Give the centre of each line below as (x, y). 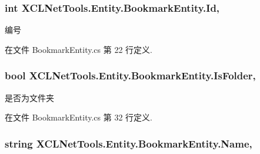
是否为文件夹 (29, 97)
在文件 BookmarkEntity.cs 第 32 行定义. (79, 117)
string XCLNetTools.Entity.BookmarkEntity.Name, (129, 143)
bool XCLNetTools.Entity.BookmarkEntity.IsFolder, (130, 76)
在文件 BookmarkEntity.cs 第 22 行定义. (79, 49)
